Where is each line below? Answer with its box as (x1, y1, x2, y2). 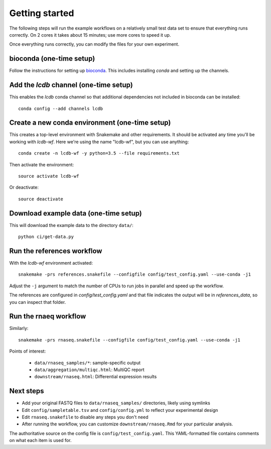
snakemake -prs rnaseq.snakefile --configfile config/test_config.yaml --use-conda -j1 (18, 337, 241, 343)
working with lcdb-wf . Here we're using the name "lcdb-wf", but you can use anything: (9, 139, 189, 145)
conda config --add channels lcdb (18, 105, 103, 111)
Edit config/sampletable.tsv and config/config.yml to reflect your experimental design (22, 407, 218, 413)
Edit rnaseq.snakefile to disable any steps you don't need (22, 414, 149, 420)
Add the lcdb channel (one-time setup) (9, 81, 133, 89)
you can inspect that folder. (9, 299, 66, 305)
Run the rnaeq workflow (9, 312, 86, 321)
